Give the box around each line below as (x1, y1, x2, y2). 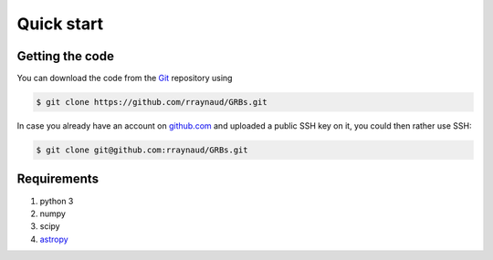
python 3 (39, 195, 74, 206)
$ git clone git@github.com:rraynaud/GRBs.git (36, 145, 248, 155)
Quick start (16, 14, 104, 34)
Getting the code (16, 48, 114, 64)
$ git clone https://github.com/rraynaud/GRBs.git (36, 97, 268, 108)
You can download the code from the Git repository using (16, 73, 233, 84)
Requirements (16, 172, 100, 187)
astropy (39, 234, 68, 244)
